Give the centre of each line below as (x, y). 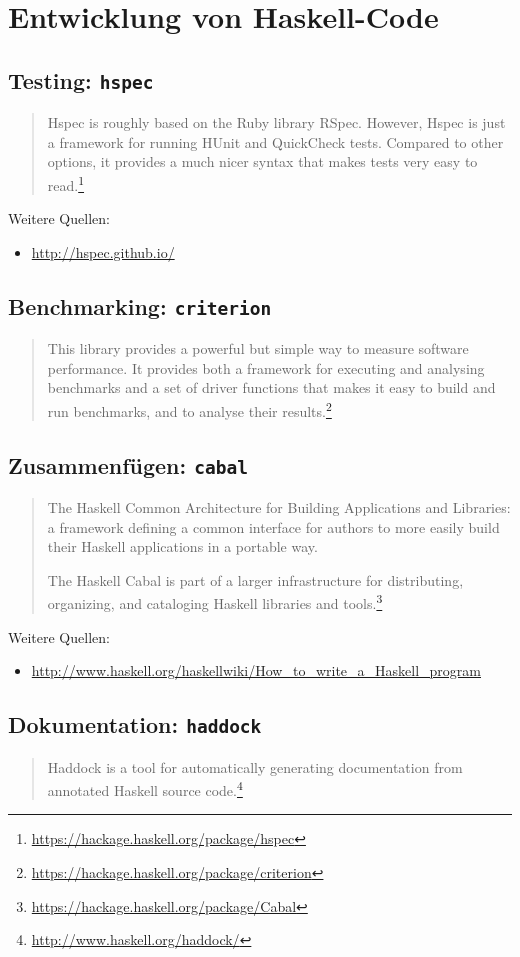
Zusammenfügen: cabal (128, 464)
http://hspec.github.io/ (103, 251)
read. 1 (66, 183)
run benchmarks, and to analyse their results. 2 (189, 409)
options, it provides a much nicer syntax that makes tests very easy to (262, 161)
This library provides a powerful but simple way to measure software (258, 348)
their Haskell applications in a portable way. (182, 546)
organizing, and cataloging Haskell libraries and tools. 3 (215, 601)
